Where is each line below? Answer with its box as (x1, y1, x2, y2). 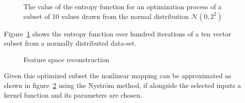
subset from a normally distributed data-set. (4, 38, 137, 48)
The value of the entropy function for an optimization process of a (23, 1, 222, 11)
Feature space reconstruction (23, 54, 110, 64)
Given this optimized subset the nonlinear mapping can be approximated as (4, 70, 231, 81)
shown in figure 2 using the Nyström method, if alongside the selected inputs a (4, 80, 241, 90)
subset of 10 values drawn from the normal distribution (23, 11, 189, 21)
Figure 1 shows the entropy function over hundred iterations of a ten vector (4, 28, 231, 38)
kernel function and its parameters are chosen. (4, 89, 142, 100)
